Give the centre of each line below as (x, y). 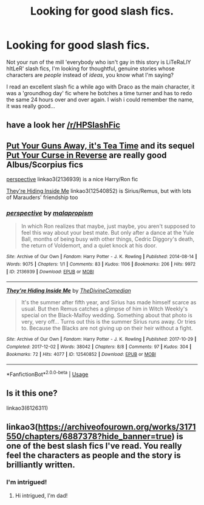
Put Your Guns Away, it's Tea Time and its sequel (100, 146)
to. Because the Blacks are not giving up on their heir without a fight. (107, 328)
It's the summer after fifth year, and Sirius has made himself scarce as (109, 303)
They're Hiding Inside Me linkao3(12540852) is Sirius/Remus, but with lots (99, 191)
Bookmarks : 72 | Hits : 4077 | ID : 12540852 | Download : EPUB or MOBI (81, 354)
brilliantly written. (41, 465)
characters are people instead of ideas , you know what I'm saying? (90, 75)
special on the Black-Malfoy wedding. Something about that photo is (107, 315)
